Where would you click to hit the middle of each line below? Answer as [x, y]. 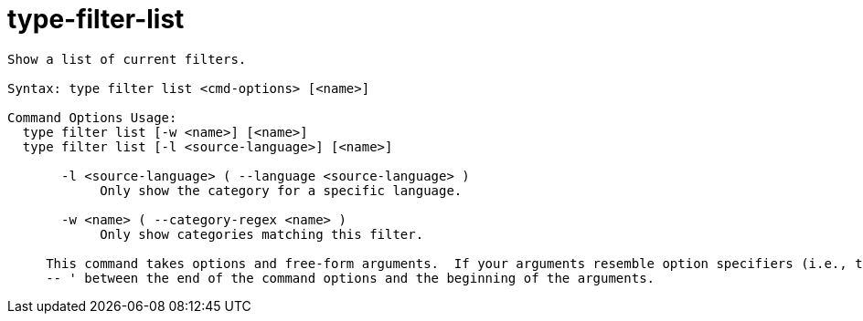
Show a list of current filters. [127, 59]
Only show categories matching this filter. [262, 234]
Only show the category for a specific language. [281, 190]
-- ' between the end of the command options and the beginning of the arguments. [351, 278]
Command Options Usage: [92, 117]
